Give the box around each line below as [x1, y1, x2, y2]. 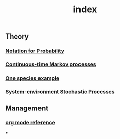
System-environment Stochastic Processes [5, 88, 115, 95]
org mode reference [5, 119, 55, 126]
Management [5, 104, 49, 113]
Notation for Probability [5, 47, 64, 54]
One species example [5, 75, 60, 82]
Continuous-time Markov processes [5, 61, 96, 68]
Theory [5, 32, 29, 41]
